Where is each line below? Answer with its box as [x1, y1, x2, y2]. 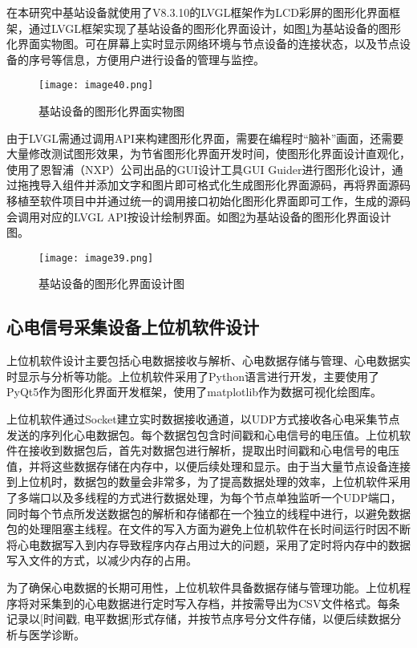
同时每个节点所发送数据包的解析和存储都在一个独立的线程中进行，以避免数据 [6, 504, 411, 521]
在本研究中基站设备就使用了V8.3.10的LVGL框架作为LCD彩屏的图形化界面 [6, 4, 389, 20]
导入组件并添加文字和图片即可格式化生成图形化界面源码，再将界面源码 [39, 176, 411, 193]
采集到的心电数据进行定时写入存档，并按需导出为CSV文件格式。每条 [39, 594, 400, 611]
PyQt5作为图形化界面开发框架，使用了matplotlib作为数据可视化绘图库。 [6, 383, 383, 400]
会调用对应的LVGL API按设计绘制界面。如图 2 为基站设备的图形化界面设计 [6, 208, 391, 225]
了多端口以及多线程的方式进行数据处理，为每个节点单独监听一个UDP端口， [6, 488, 402, 505]
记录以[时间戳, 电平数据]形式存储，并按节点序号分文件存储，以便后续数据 [6, 610, 391, 627]
